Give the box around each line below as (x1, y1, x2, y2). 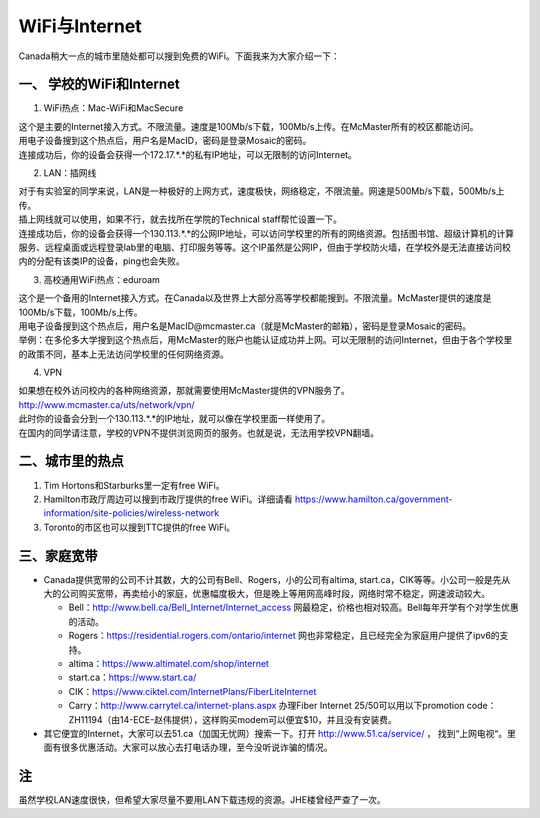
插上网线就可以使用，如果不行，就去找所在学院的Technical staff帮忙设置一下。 (18, 213, 343, 225)
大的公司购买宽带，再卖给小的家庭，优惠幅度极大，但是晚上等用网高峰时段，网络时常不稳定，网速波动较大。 (43, 588, 490, 600)
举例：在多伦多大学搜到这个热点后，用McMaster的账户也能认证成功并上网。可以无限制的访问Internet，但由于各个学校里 (18, 334, 513, 346)
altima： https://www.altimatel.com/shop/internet (68, 657, 270, 669)
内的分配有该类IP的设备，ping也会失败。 (18, 255, 185, 267)
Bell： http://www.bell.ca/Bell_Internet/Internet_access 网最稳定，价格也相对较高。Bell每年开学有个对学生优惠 (68, 601, 519, 614)
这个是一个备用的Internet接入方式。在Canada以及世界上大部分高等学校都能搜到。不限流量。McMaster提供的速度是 (18, 292, 492, 304)
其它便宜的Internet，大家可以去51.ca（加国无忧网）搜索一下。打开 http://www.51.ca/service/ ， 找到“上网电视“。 (43, 727, 508, 739)
